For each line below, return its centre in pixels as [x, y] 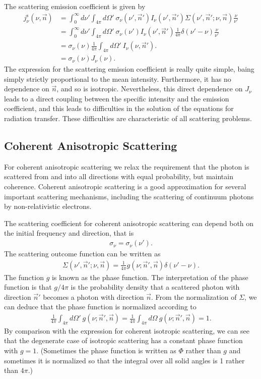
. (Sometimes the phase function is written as [106, 350]
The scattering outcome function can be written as [82, 254]
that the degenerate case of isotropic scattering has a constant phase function [123, 340]
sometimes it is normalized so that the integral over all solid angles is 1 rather [124, 360]
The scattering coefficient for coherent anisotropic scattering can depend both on [129, 223]
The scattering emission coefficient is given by [75, 6]
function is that [28, 287]
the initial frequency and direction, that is [69, 233]
